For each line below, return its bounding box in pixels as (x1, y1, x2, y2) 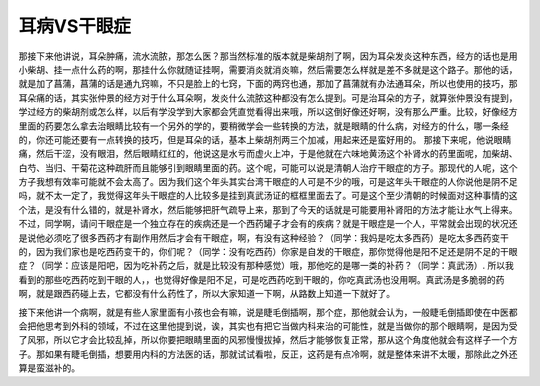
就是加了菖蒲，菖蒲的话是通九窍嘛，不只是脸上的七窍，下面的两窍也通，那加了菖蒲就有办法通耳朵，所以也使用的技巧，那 (18, 78, 518, 90)
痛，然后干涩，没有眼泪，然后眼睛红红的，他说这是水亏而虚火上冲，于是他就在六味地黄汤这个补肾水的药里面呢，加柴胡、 (18, 148, 518, 160)
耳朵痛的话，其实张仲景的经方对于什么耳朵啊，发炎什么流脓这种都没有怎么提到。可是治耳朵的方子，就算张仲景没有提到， (18, 91, 518, 104)
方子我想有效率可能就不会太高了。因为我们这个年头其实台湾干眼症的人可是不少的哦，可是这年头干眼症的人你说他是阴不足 (18, 176, 518, 188)
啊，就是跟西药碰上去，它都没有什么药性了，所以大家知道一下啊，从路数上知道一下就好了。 (18, 288, 395, 300)
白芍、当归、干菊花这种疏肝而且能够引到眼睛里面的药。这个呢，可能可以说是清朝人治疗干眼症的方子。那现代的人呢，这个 (18, 161, 518, 174)
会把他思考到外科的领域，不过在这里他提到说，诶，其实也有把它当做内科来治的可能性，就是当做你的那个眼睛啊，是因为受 (18, 320, 518, 332)
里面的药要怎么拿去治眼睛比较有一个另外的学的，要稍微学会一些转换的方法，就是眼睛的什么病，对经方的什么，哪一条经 (18, 120, 509, 132)
